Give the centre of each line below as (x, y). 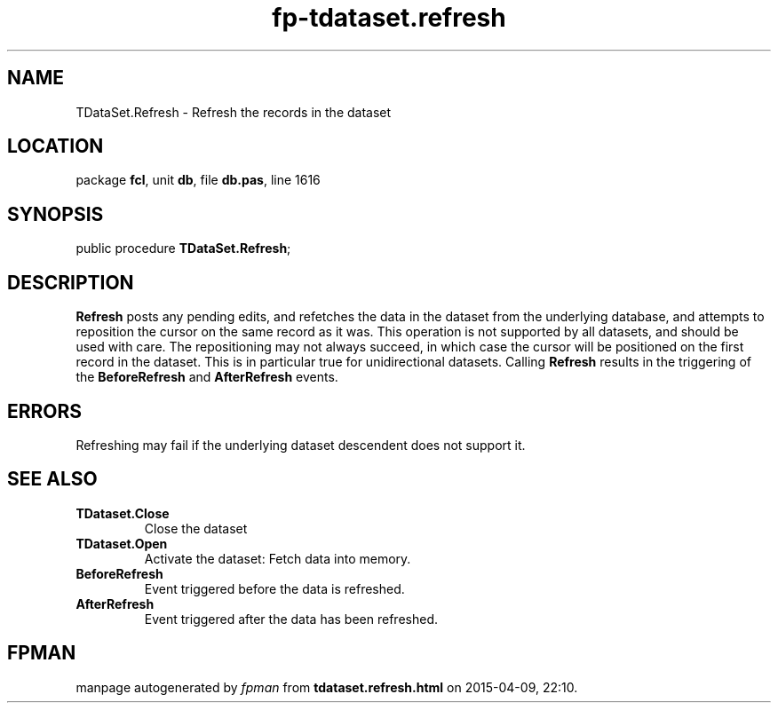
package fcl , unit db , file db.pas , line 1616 (198, 180)
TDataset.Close (123, 513)
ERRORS (45, 411)
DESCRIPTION (71, 282)
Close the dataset (196, 528)
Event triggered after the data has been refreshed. (291, 619)
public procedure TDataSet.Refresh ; (183, 248)
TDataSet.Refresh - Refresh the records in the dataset (234, 112)
